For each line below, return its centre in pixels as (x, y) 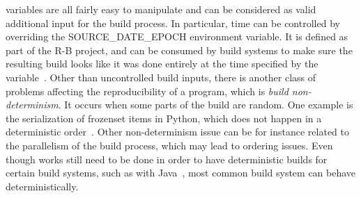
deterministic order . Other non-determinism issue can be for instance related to (177, 132)
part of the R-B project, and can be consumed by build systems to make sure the (179, 50)
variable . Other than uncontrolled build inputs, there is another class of (161, 77)
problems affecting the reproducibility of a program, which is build (147, 91)
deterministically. (42, 186)
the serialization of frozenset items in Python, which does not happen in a (164, 118)
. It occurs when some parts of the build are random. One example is (206, 105)
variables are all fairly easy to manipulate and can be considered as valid (161, 9)
